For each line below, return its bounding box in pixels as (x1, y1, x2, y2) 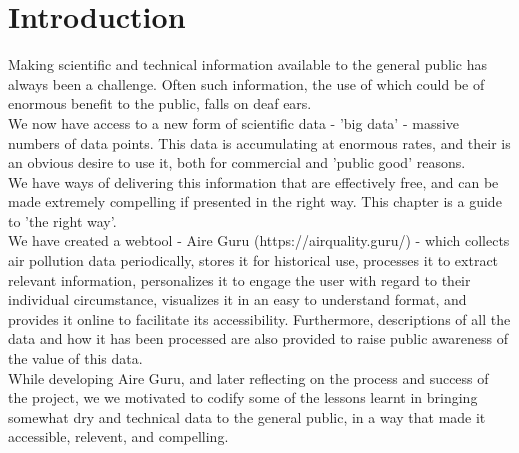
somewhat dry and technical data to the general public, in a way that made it (8, 406, 486, 427)
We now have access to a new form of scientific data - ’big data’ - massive (8, 112, 460, 133)
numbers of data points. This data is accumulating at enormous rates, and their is (8, 132, 511, 153)
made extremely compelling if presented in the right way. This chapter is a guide (8, 191, 502, 212)
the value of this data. (8, 348, 143, 369)
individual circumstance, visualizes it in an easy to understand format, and (8, 289, 467, 310)
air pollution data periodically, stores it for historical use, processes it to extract (8, 250, 499, 271)
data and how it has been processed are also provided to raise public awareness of (8, 328, 509, 349)
